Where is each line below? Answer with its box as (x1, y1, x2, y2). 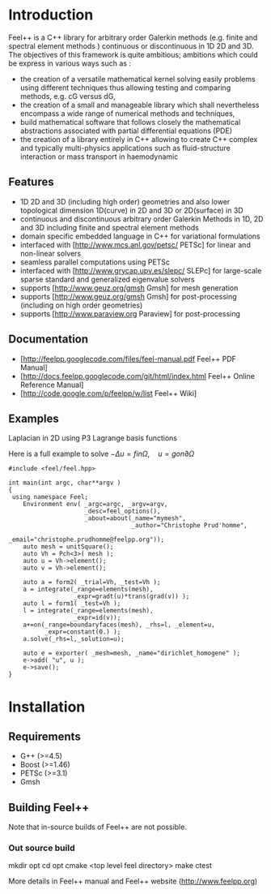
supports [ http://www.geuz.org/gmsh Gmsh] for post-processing (19, 291, 237, 301)
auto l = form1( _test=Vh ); (23, 600, 121, 608)
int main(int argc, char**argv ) (8, 479, 121, 488)
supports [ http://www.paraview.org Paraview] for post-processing (19, 308, 241, 318)
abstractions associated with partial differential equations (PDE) (19, 126, 233, 135)
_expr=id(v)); (73, 614, 121, 622)
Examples (8, 411, 59, 425)
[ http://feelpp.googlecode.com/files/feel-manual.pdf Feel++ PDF (19, 354, 236, 363)
